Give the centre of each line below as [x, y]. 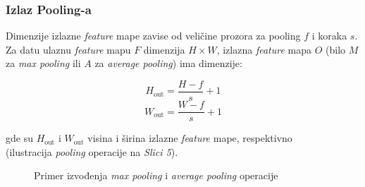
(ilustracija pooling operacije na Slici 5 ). [92, 151]
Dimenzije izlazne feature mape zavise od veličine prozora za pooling [153, 36]
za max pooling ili [43, 63]
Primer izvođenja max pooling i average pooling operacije [156, 175]
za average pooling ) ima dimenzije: [168, 63]
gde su [19, 138]
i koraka [329, 36]
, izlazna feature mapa [264, 49]
